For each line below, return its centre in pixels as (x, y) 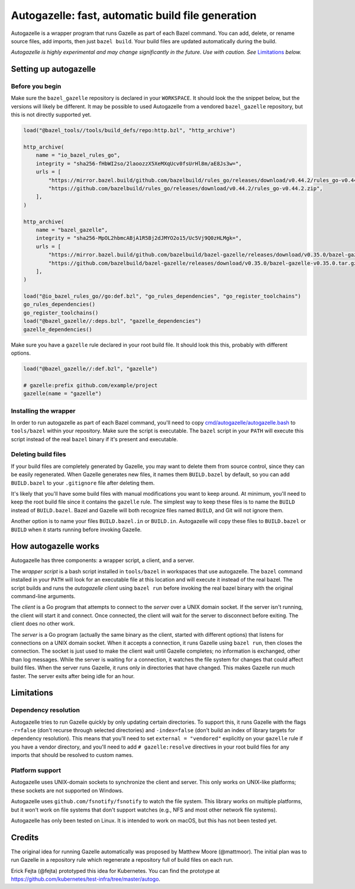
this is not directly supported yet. (51, 115)
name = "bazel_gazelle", (72, 230)
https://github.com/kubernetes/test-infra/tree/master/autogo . (86, 879)
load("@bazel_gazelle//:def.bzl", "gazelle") (91, 368)
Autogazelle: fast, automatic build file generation (134, 15)
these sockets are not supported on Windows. (67, 790)
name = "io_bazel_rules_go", (78, 155)
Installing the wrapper (43, 410)
